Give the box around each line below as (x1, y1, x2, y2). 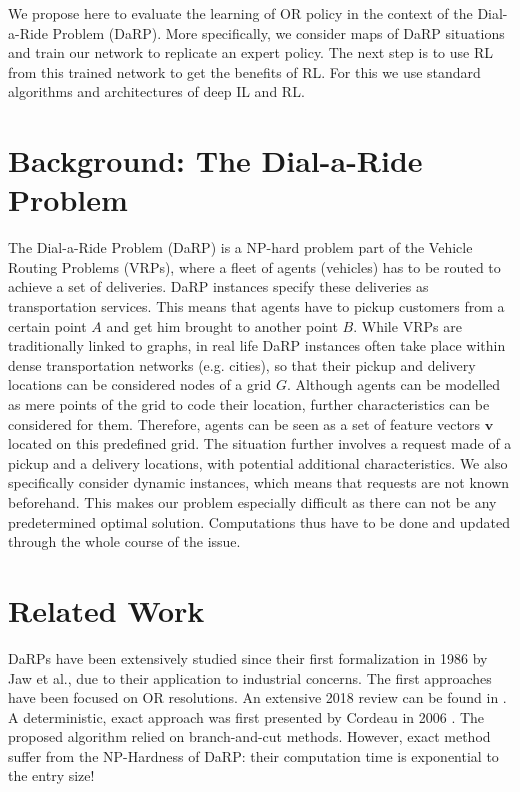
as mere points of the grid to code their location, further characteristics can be (8, 394, 490, 415)
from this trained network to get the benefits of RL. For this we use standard (8, 61, 481, 82)
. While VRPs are (353, 315, 462, 336)
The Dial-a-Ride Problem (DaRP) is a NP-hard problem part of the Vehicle (8, 237, 473, 258)
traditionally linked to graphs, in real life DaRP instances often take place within (8, 335, 506, 356)
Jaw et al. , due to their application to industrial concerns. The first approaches (8, 667, 492, 688)
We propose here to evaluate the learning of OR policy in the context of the (8, 3, 473, 23)
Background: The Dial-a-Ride (8, 140, 423, 181)
